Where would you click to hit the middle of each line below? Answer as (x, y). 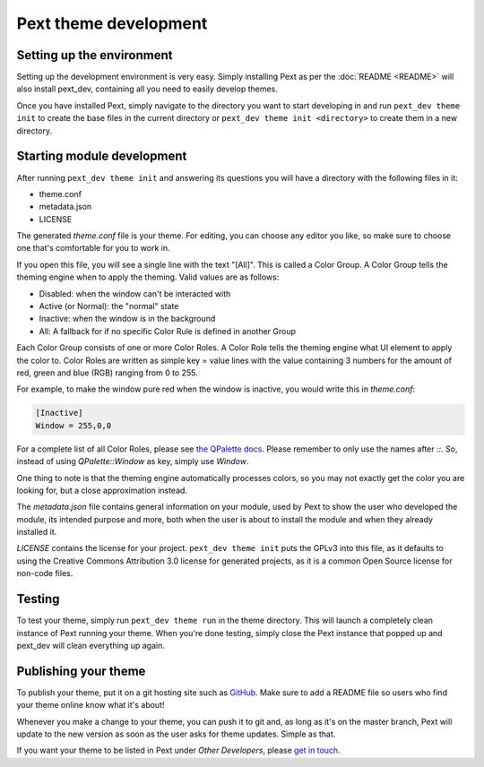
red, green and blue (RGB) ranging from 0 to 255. (107, 373)
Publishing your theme (81, 671)
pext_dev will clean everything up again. (91, 645)
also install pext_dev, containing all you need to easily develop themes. (147, 89)
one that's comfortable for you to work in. (93, 248)
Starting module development (102, 156)
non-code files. (45, 573)
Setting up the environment (95, 55)
